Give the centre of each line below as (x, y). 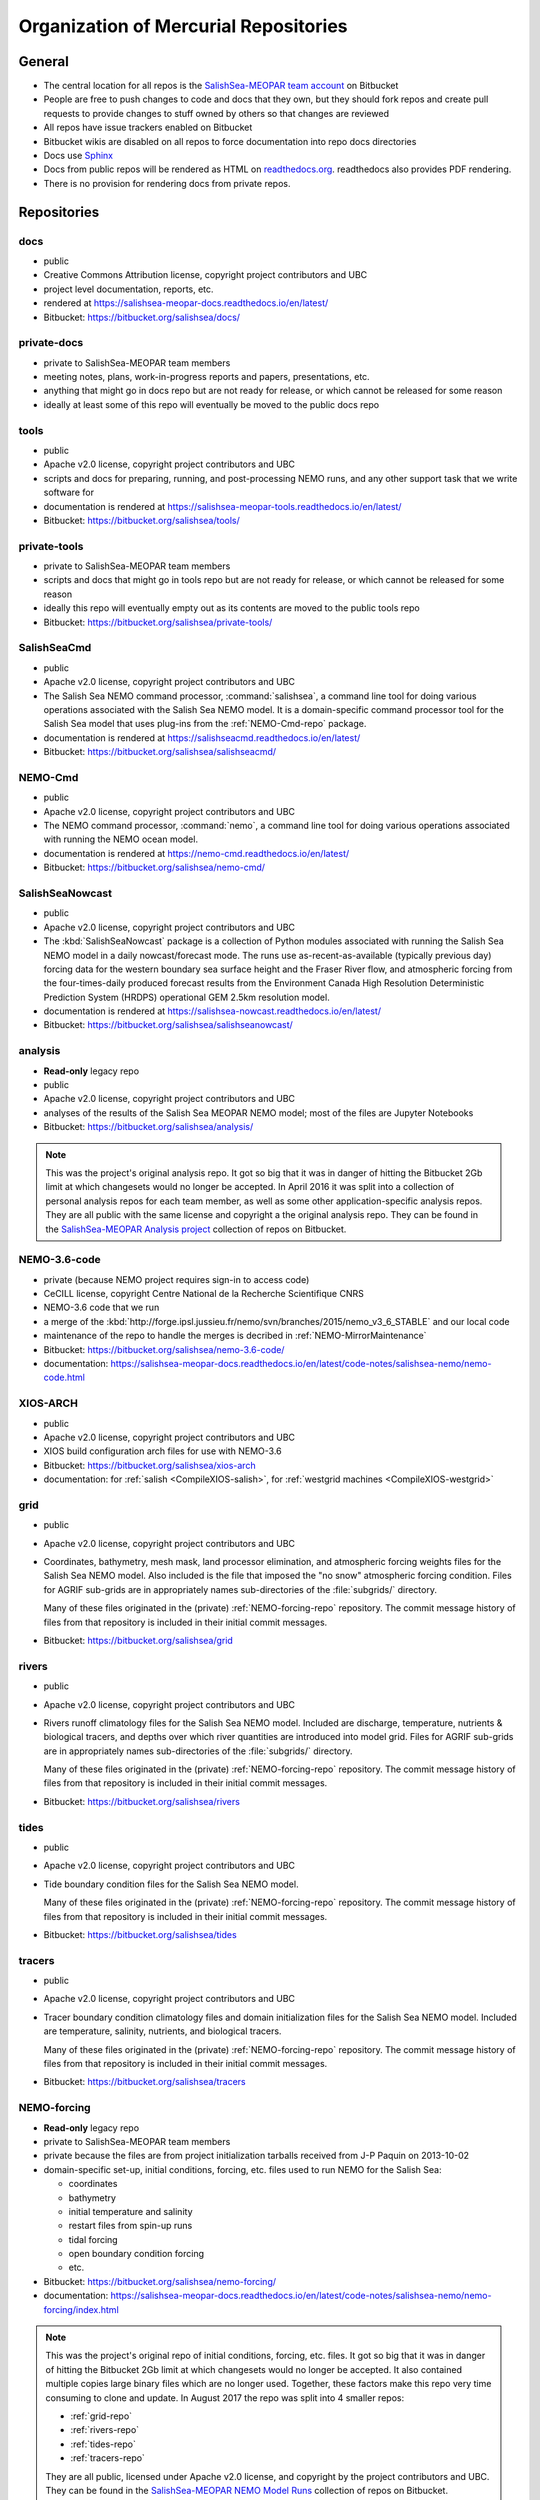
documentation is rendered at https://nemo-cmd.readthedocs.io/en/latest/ (196, 853)
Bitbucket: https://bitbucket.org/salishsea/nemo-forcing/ (160, 2281)
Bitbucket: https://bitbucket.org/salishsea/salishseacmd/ (160, 752)
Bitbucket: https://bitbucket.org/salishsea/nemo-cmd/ (154, 867)
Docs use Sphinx (78, 156)
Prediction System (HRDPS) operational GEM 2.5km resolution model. (186, 997)
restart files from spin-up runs (130, 2226)
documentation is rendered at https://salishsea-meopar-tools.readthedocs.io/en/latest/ (222, 506)
